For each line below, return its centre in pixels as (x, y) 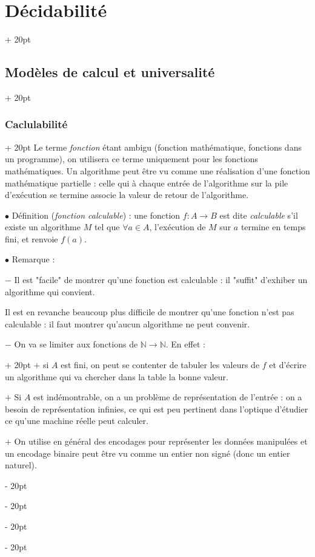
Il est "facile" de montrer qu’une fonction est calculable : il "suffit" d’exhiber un (161, 280)
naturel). (21, 465)
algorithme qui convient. (50, 291)
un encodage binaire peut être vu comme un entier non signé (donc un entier (148, 453)
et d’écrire (288, 365)
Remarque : (33, 259)
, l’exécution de (177, 227)
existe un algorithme (43, 227)
